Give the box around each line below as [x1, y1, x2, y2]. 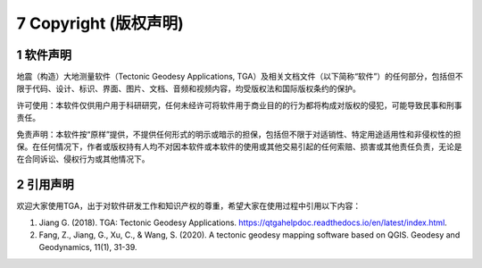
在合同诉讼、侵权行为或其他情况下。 [16, 154, 150, 164]
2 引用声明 [16, 177, 75, 192]
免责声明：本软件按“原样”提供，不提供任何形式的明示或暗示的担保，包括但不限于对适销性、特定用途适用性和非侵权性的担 [16, 129, 461, 139]
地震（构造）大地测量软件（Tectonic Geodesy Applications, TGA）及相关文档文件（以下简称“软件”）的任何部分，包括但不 [16, 71, 463, 82]
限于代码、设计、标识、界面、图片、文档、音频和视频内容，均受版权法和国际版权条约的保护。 [16, 83, 361, 94]
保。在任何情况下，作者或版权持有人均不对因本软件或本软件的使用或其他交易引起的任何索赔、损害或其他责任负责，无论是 [16, 141, 462, 152]
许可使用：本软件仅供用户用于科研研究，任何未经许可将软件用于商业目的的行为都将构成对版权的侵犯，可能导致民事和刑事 [16, 99, 462, 111]
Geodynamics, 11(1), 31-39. [38, 242, 137, 253]
